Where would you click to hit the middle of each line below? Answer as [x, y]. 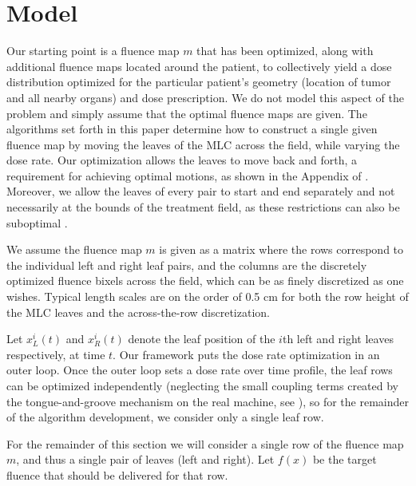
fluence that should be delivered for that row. [117, 474]
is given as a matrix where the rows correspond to [281, 249]
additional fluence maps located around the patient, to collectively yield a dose [199, 66]
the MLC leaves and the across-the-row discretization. [138, 312]
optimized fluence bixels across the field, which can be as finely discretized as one [205, 281]
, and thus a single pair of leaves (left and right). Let [145, 459]
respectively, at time [56, 354]
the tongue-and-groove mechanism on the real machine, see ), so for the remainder [208, 401]
